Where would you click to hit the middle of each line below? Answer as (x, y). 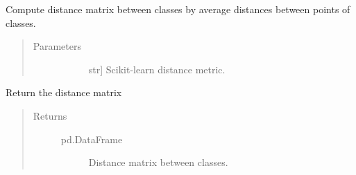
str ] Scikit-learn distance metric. (157, 69)
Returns (50, 115)
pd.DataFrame (92, 139)
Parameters (57, 46)
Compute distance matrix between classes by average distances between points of (178, 9)
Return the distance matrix (64, 92)
